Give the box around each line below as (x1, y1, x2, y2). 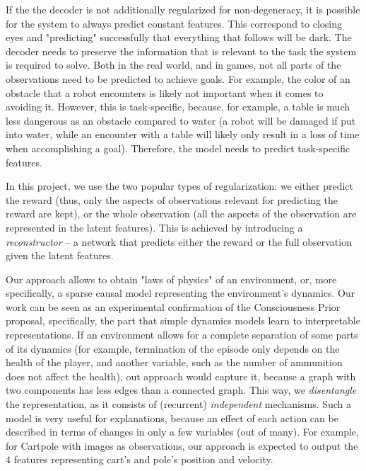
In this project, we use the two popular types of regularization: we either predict (6, 178, 354, 193)
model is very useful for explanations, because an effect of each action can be (6, 410, 338, 425)
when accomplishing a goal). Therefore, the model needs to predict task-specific (6, 140, 350, 155)
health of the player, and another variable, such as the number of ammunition (6, 355, 343, 370)
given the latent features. (6, 248, 114, 263)
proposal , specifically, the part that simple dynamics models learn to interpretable (6, 313, 360, 328)
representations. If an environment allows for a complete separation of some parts (6, 327, 358, 342)
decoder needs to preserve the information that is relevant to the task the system (6, 43, 357, 58)
